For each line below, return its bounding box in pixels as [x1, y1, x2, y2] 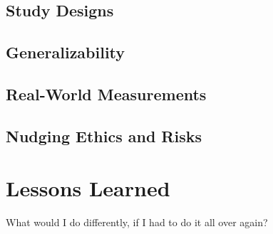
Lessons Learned [6, 174, 170, 203]
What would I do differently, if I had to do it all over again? [6, 215, 268, 230]
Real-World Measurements [6, 83, 207, 105]
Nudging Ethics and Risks [6, 124, 202, 147]
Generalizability [6, 41, 125, 63]
